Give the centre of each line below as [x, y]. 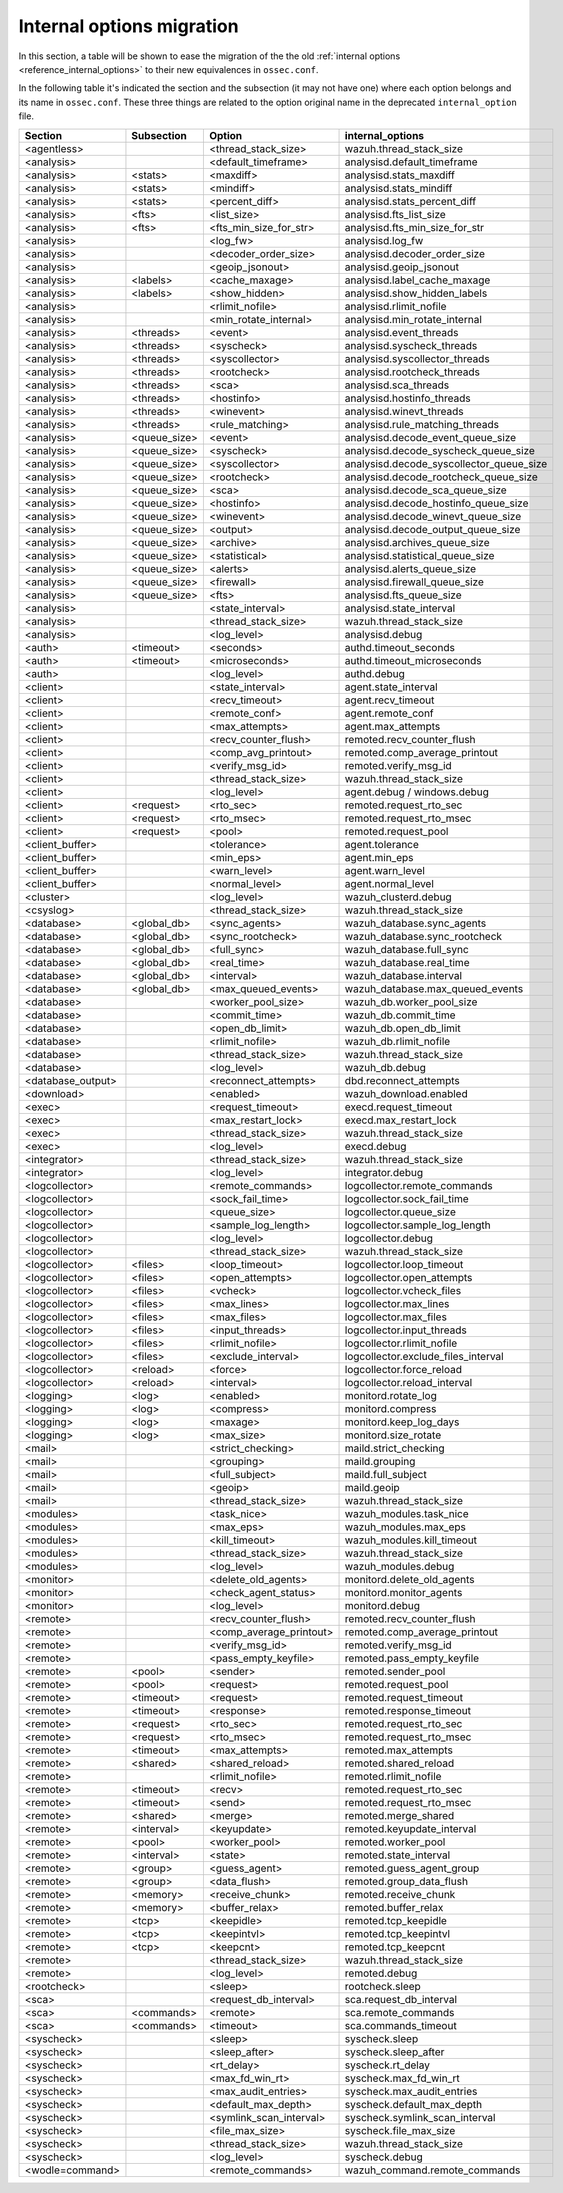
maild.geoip [372, 1487]
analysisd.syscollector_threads [417, 358]
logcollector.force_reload [403, 1369]
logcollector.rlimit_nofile [401, 1343]
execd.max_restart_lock [400, 1120]
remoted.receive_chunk [400, 1894]
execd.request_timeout [398, 1107]
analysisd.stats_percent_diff [410, 201]
